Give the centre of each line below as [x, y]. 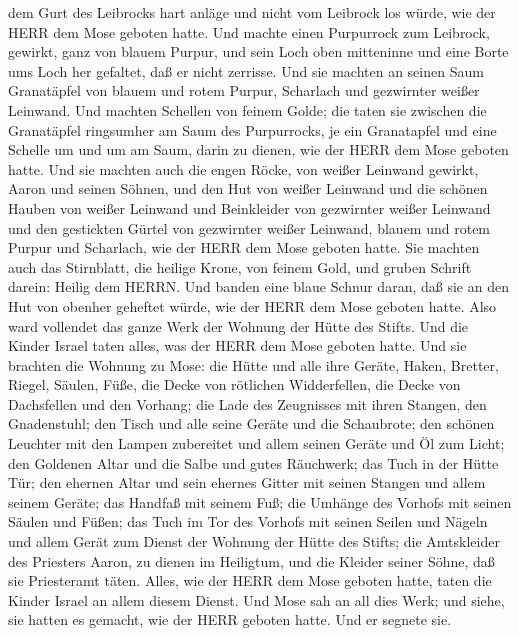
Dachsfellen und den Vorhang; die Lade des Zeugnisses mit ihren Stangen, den [247, 403]
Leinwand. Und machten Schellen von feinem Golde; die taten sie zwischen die [247, 109]
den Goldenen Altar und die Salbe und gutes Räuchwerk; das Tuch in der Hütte [253, 462]
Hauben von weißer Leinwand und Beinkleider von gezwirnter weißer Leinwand [249, 207]
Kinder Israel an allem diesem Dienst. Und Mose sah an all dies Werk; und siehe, [256, 599]
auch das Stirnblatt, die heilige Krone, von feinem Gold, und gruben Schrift [240, 266]
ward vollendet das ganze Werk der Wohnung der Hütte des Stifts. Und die [238, 325]
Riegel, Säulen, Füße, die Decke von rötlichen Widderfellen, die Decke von [234, 384]
